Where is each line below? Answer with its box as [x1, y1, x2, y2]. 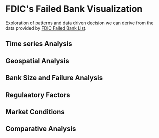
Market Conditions [5, 107, 65, 116]
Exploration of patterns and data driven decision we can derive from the [5, 20, 154, 26]
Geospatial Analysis [5, 56, 69, 65]
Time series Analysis [5, 40, 72, 48]
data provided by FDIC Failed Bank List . [5, 25, 87, 31]
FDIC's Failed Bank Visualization [5, 3, 143, 15]
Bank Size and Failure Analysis [5, 74, 103, 82]
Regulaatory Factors [5, 91, 70, 99]
